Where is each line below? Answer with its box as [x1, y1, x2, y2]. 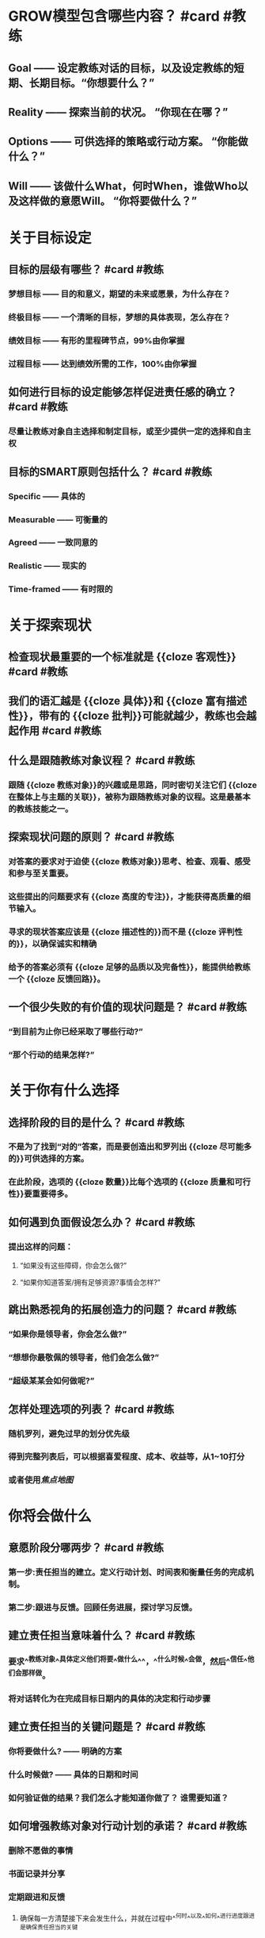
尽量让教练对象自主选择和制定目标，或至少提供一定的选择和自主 [8, 426, 252, 437]
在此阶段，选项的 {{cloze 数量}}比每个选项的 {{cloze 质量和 [8, 1176, 235, 1187]
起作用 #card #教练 [8, 724, 102, 738]
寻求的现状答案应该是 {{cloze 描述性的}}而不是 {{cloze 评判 [8, 926, 235, 937]
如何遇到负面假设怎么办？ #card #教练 [8, 1215, 195, 1229]
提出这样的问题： [8, 1241, 74, 1252]
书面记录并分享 [8, 1868, 66, 1879]
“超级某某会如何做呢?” [8, 1375, 95, 1386]
